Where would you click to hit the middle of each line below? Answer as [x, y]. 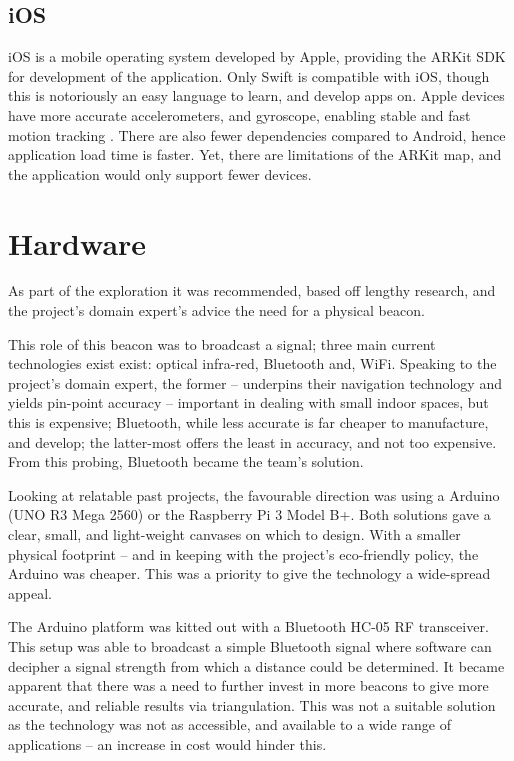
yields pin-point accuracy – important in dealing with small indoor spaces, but [248, 402]
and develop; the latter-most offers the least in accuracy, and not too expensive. [252, 441]
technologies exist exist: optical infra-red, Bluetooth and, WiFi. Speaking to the [252, 363]
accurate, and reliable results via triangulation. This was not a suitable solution [252, 704]
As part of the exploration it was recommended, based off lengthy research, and [252, 290]
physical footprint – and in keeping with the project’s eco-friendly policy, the [243, 553]
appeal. [30, 592]
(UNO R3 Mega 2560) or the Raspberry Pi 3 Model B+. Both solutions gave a [249, 514]
